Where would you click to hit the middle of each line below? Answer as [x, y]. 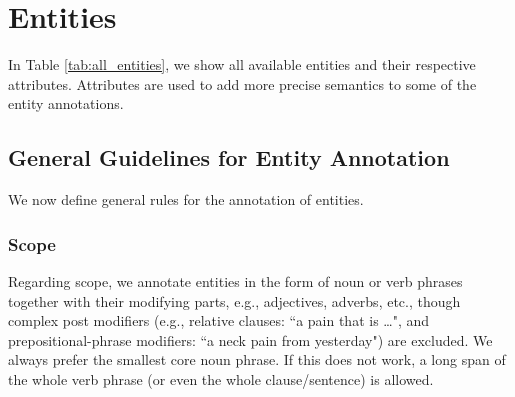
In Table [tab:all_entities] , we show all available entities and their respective [242, 64]
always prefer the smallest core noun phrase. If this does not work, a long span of [257, 359]
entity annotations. [66, 103]
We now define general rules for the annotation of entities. [186, 199]
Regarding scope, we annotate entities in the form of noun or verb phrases [235, 280]
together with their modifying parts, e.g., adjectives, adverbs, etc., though [234, 300]
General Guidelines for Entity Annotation [229, 157]
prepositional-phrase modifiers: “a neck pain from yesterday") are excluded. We [250, 339]
